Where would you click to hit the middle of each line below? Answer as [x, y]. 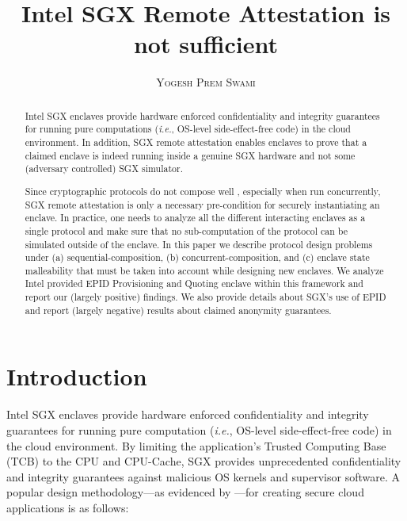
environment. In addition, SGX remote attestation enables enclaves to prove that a [196, 142]
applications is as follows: [68, 507]
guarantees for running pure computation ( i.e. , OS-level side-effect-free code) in [199, 429]
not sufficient [206, 44]
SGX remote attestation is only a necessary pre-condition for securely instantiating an [202, 204]
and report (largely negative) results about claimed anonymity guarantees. [178, 310]
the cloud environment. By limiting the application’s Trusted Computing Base [196, 445]
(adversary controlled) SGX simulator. [104, 169]
